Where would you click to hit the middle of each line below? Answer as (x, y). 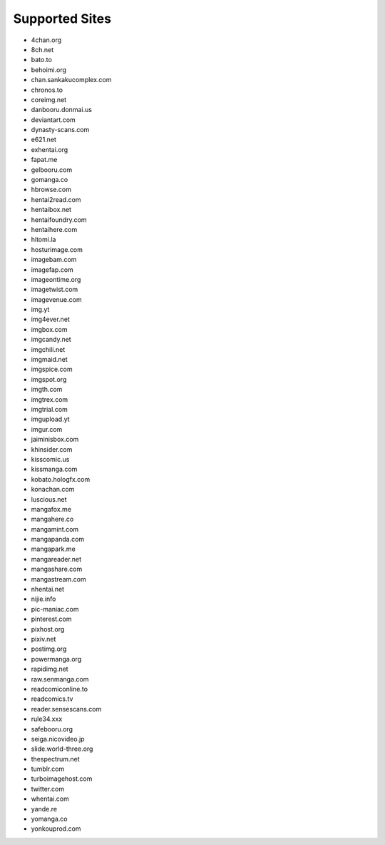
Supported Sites (62, 19)
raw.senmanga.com (60, 679)
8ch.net (42, 49)
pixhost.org (48, 629)
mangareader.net (56, 559)
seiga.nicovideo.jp (58, 739)
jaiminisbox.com (55, 440)
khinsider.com (52, 449)
